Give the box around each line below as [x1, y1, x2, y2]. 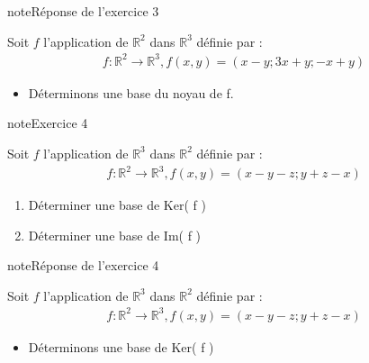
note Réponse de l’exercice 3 [7, 2, 159, 20]
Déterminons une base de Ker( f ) [28, 337, 214, 356]
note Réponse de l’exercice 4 [7, 256, 159, 275]
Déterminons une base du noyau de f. [28, 83, 234, 102]
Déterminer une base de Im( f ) [28, 225, 202, 244]
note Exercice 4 [7, 113, 88, 132]
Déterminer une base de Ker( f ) [28, 195, 206, 214]
